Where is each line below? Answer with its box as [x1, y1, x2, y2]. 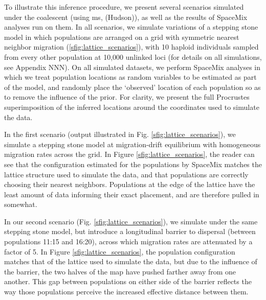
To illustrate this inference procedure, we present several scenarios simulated [4, 2, 244, 12]
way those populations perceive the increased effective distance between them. [4, 286, 249, 297]
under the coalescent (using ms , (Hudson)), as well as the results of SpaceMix [4, 11, 248, 22]
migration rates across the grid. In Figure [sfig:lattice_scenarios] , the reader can [4, 149, 255, 159]
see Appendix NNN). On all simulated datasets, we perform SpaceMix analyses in [4, 61, 261, 72]
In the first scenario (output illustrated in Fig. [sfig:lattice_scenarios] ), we [4, 129, 236, 140]
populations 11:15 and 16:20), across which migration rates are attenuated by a [4, 236, 253, 247]
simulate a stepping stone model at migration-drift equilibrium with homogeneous [4, 139, 261, 149]
